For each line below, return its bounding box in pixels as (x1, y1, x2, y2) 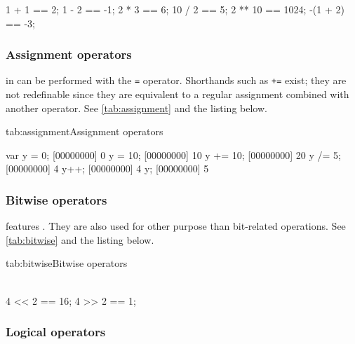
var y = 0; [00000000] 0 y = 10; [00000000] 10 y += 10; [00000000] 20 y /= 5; (6, 147, 341, 162)
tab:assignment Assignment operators (6, 124, 163, 139)
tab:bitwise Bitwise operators (6, 256, 128, 270)
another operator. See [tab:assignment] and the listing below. (6, 100, 267, 115)
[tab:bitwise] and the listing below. (6, 232, 154, 247)
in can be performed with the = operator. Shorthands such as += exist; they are (6, 73, 347, 88)
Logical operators (6, 323, 106, 340)
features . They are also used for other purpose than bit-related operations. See (6, 219, 346, 233)
